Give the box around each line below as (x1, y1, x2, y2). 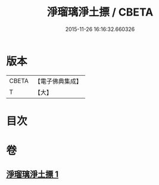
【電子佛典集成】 (34, 77, 82, 85)
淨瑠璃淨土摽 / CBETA (46, 5, 154, 19)
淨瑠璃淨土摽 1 (6, 169, 59, 180)
